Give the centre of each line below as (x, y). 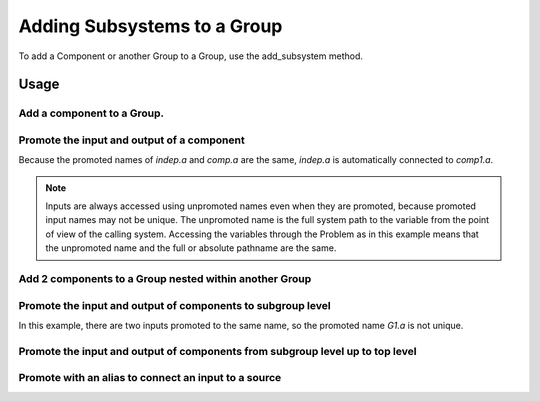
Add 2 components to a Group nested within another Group (165, 278)
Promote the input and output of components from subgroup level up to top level (217, 351)
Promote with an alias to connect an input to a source (150, 378)
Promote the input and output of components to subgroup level (174, 305)
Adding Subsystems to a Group (150, 26)
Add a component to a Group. (91, 113)
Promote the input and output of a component (131, 140)
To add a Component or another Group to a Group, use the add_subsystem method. (191, 56)
